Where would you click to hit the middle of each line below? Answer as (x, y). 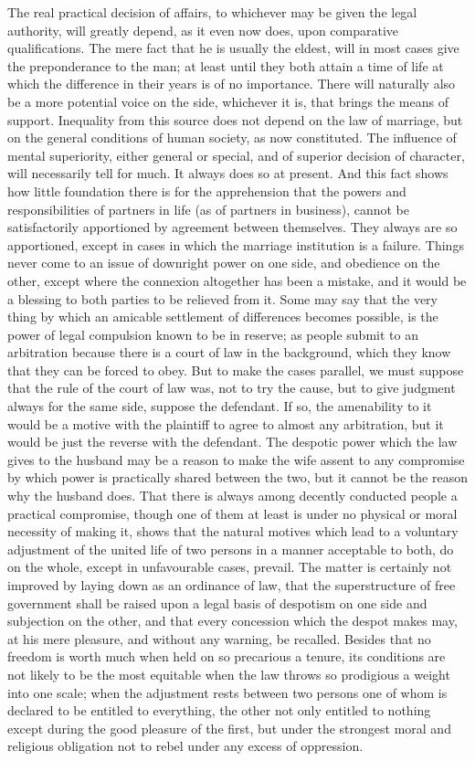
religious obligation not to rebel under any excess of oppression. (185, 746)
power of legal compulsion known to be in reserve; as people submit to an (213, 334)
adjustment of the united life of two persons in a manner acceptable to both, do (231, 549)
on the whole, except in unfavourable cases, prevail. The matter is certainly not (230, 567)
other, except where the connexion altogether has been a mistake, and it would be (237, 280)
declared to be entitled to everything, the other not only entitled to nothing (219, 710)
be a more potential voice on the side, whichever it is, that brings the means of (228, 101)
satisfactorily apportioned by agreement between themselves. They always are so (232, 227)
